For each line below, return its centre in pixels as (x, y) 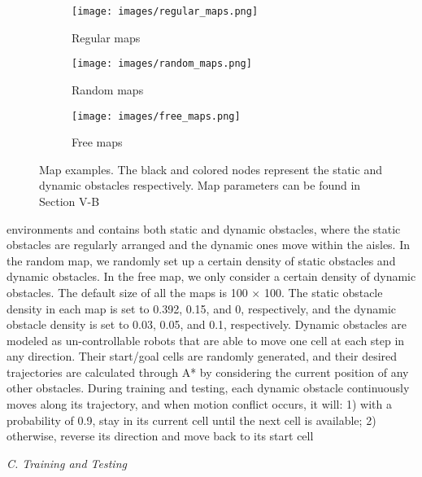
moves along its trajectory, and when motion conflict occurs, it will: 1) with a (200, 404)
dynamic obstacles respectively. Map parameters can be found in (200, 185)
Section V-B (70, 201)
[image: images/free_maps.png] (156, 116)
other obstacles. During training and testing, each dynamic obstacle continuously (208, 388)
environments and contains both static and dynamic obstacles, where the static (204, 228)
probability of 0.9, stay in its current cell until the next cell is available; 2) (191, 420)
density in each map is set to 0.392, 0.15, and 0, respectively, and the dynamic (202, 308)
